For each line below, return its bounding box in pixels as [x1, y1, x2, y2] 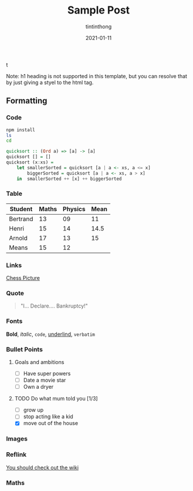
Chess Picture [6, 275, 40, 282]
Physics [62, 205, 86, 213]
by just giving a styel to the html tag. [6, 79, 94, 86]
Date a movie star [23, 377, 66, 384]
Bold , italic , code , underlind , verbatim [6, 330, 95, 338]
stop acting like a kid [23, 413, 73, 420]
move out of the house [23, 420, 78, 427]
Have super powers [23, 370, 71, 377]
